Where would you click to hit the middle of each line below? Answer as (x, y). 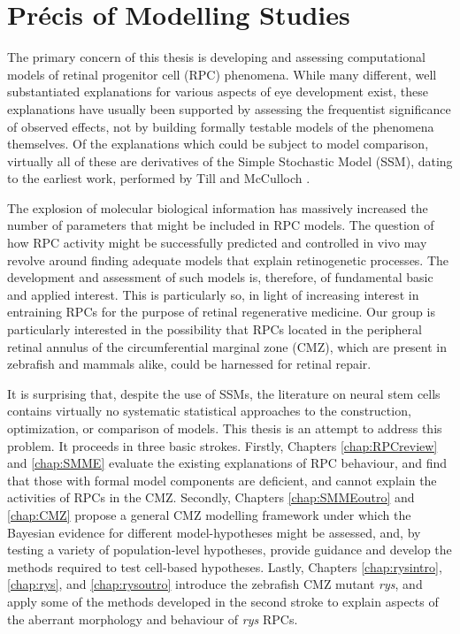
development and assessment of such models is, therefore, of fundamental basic (220, 277)
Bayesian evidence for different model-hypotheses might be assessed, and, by (214, 532)
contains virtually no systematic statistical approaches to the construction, (209, 411)
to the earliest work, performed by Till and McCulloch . (159, 178)
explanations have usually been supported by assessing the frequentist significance (229, 108)
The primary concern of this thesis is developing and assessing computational (216, 57)
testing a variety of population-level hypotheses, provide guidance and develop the (230, 550)
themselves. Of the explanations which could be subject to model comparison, (218, 144)
